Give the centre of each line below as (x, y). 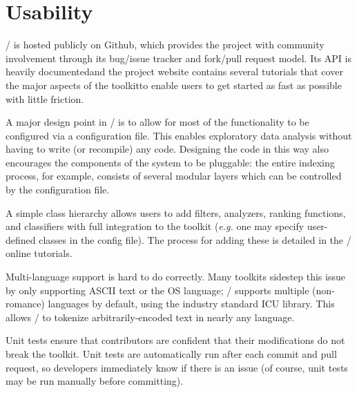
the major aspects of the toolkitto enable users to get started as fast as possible (174, 85)
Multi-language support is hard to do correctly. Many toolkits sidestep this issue (175, 277)
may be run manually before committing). (95, 381)
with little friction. (45, 98)
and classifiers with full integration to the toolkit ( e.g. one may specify (155, 226)
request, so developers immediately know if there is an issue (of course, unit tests (177, 367)
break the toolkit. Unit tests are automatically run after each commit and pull (171, 354)
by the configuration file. (58, 190)
